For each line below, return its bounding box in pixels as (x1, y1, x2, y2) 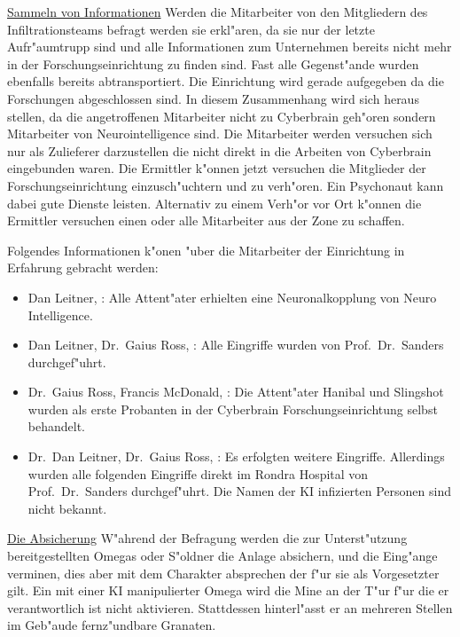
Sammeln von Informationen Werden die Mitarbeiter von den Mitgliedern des (7, 3, 428, 20)
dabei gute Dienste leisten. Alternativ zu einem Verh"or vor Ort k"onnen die (7, 193, 422, 212)
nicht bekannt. (27, 499, 107, 517)
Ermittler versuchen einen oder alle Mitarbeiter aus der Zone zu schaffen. (7, 211, 405, 230)
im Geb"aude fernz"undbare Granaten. (7, 616, 216, 634)
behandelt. (27, 417, 85, 436)
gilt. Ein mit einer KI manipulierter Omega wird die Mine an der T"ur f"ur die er (7, 581, 449, 600)
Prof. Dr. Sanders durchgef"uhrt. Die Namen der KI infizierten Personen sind (27, 482, 451, 500)
